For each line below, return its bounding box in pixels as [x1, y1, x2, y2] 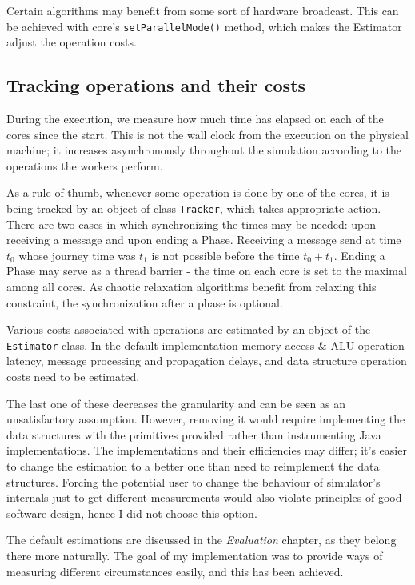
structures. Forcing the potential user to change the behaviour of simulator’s [6, 473, 381, 490]
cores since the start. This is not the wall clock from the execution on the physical [6, 126, 409, 142]
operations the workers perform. [6, 157, 163, 174]
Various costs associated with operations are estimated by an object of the [6, 321, 371, 338]
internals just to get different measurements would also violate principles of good [6, 489, 402, 506]
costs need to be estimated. [6, 368, 140, 385]
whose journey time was [18, 246, 136, 263]
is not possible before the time [151, 246, 300, 263]
